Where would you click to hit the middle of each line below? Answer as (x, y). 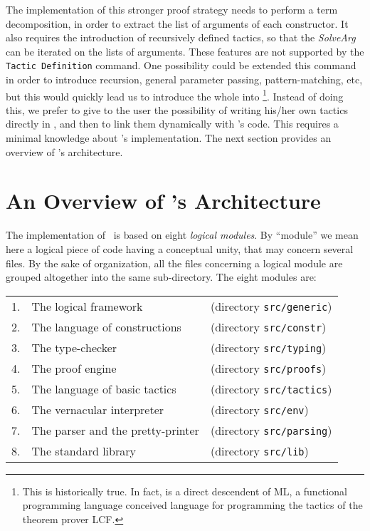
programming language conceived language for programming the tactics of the (192, 505)
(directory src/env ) (259, 409)
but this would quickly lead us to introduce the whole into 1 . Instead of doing (175, 95)
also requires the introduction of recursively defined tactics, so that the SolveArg (181, 37)
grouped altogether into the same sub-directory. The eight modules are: (161, 277)
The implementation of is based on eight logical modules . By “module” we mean (182, 235)
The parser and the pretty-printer (115, 430)
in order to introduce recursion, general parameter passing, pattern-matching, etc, (184, 79)
